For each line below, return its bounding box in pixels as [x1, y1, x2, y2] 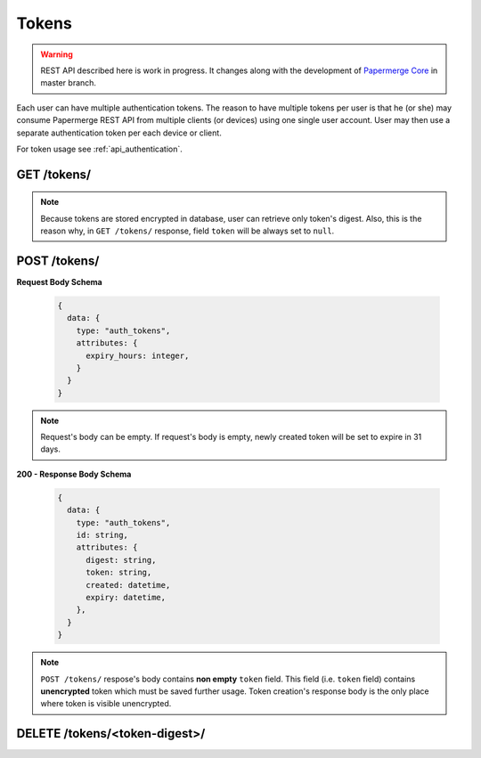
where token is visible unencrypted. [40, 698, 172, 709]
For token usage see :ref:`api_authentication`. [16, 143, 183, 154]
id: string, [76, 530, 129, 541]
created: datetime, [86, 580, 171, 590]
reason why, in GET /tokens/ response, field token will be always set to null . [40, 225, 335, 236]
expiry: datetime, [86, 592, 167, 602]
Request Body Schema [16, 276, 102, 287]
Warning [40, 49, 73, 60]
